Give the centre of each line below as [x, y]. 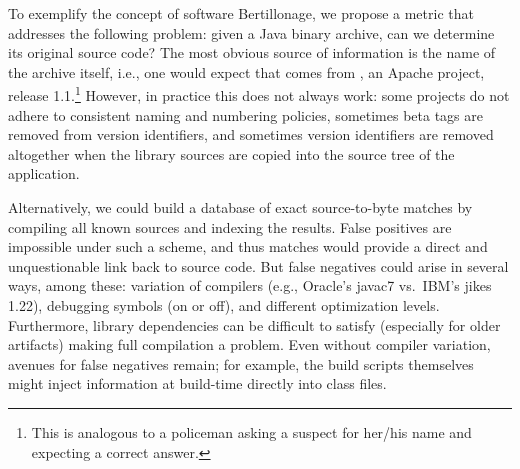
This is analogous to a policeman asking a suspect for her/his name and [251, 431]
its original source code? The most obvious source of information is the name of [252, 52]
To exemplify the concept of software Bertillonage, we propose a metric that [241, 13]
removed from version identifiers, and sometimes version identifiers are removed [251, 134]
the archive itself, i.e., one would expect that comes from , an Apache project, [246, 71]
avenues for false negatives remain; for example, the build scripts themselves [241, 363]
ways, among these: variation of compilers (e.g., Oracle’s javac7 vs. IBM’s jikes [250, 285]
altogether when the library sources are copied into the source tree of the [231, 153]
